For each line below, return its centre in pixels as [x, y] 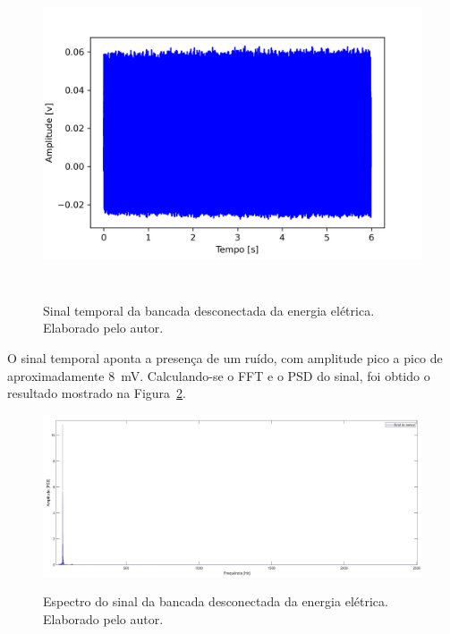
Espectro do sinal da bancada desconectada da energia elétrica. [216, 601]
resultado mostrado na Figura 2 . [97, 393]
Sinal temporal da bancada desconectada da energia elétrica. [209, 310]
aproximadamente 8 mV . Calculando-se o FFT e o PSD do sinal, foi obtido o [219, 375]
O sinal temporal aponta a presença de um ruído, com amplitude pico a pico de [225, 357]
